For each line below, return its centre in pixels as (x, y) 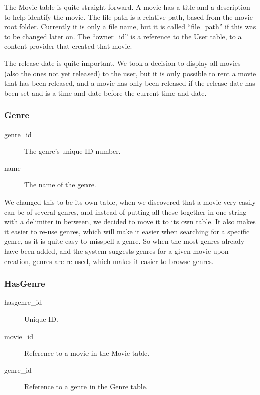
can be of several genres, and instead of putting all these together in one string (125, 211)
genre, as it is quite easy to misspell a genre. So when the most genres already (124, 241)
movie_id (19, 336)
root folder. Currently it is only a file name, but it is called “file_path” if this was (130, 26)
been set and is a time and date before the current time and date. (105, 92)
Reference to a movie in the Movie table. (87, 353)
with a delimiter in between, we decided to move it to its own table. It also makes (130, 221)
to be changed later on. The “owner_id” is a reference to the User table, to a (123, 36)
